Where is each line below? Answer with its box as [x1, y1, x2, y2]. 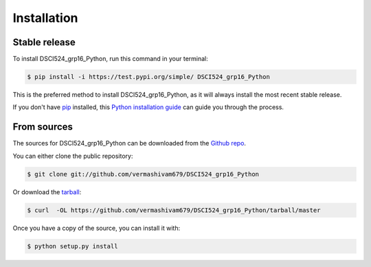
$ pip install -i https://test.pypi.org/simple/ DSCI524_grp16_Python [27, 73, 271, 81]
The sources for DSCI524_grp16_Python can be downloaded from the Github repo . [12, 139, 247, 148]
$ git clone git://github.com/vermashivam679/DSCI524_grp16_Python [27, 170, 260, 178]
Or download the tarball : [12, 187, 82, 196]
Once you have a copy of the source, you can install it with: [12, 224, 181, 232]
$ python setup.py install [27, 242, 118, 250]
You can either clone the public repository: [12, 152, 133, 160]
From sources [12, 121, 74, 133]
